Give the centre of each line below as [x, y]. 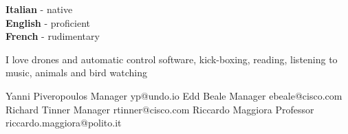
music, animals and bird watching [76, 72]
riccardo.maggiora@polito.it [64, 123]
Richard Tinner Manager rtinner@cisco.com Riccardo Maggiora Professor [160, 109]
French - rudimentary [53, 36]
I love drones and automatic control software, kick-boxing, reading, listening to [172, 59]
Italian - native [39, 9]
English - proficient [48, 22]
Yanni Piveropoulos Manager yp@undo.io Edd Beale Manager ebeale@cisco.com [174, 95]
